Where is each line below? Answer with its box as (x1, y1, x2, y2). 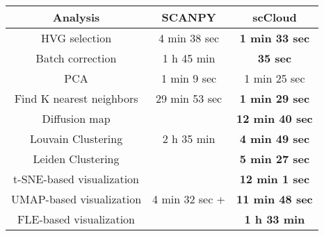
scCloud (252, 9, 297, 25)
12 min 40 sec (236, 110, 313, 126)
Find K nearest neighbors (14, 90, 138, 106)
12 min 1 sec (239, 171, 310, 187)
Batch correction (35, 50, 117, 66)
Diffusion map (42, 110, 111, 126)
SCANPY (161, 9, 216, 25)
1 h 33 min (244, 211, 305, 227)
